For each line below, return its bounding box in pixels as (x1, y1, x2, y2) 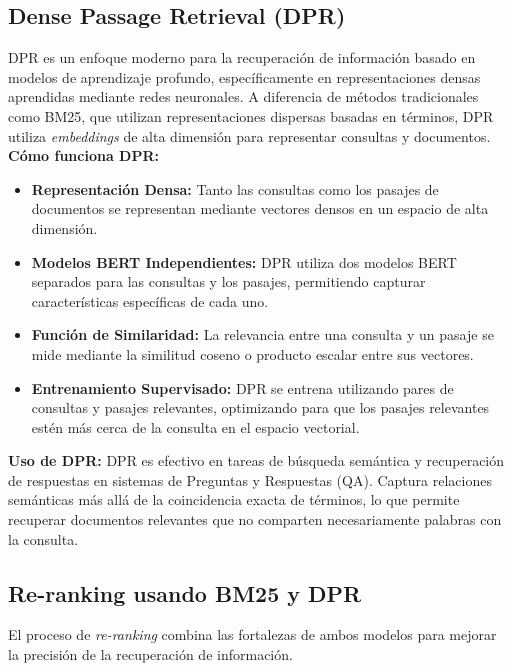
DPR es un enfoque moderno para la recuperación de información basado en (8, 47, 476, 68)
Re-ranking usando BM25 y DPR (8, 577, 362, 608)
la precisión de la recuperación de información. (8, 644, 293, 665)
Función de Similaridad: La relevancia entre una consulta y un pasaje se (31, 324, 494, 345)
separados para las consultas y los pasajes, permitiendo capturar (31, 271, 426, 292)
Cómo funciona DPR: (8, 145, 160, 166)
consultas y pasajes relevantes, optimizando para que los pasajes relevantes (31, 397, 490, 418)
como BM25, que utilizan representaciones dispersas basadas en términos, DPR (8, 105, 494, 126)
